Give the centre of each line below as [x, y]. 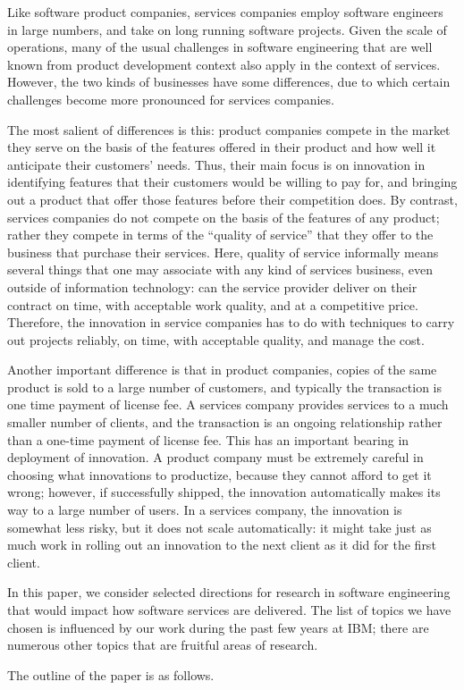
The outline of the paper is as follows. [111, 674]
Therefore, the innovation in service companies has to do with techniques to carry [231, 322]
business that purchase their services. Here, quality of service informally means [223, 252]
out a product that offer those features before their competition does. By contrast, [232, 199]
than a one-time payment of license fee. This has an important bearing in [208, 439]
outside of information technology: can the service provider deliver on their [212, 286]
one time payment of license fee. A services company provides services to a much [228, 404]
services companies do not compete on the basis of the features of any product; [224, 217]
